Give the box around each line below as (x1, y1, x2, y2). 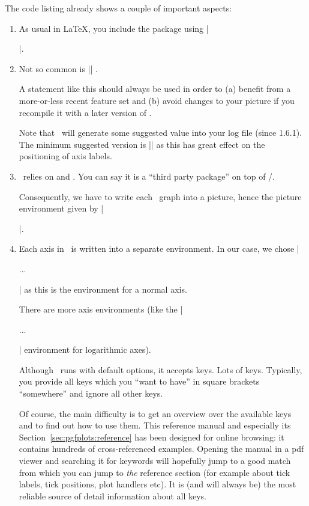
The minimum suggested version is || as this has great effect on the (19, 138, 265, 150)
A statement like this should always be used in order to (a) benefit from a (19, 82, 291, 95)
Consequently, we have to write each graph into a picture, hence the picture (19, 190, 302, 203)
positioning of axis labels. (19, 150, 112, 162)
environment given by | (19, 202, 104, 215)
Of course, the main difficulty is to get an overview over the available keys (19, 407, 292, 419)
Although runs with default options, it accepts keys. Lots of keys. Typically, (19, 363, 302, 376)
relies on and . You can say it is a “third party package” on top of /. (23, 169, 275, 182)
